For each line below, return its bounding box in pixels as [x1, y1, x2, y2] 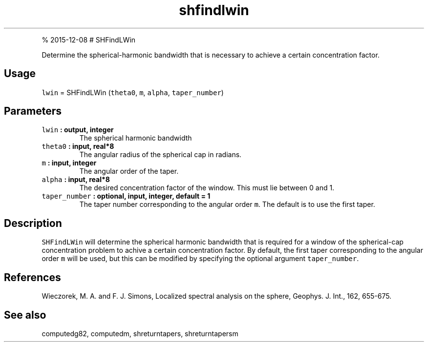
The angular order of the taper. [79, 167, 179, 176]
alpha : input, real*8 [42, 175, 110, 184]
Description [4, 217, 62, 229]
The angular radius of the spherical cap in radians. [79, 150, 242, 159]
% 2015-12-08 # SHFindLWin [42, 35, 136, 44]
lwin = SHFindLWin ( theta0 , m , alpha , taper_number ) [42, 88, 224, 97]
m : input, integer [42, 159, 97, 167]
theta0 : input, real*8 [42, 142, 114, 151]
